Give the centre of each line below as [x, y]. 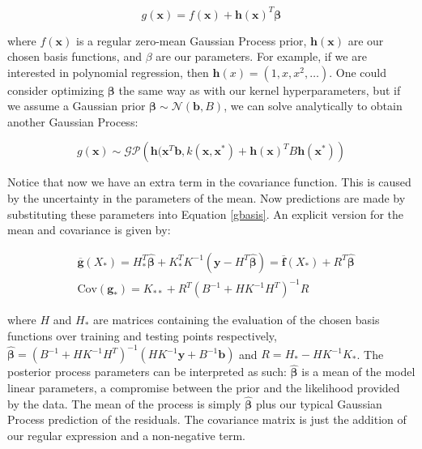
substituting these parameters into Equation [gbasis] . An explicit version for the [205, 214]
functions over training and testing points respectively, [142, 336]
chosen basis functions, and [75, 56]
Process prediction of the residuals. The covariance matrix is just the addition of [207, 419]
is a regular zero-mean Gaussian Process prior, [191, 40]
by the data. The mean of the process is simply [124, 403]
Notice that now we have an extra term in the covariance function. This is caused [209, 182]
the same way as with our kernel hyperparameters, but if [260, 90]
